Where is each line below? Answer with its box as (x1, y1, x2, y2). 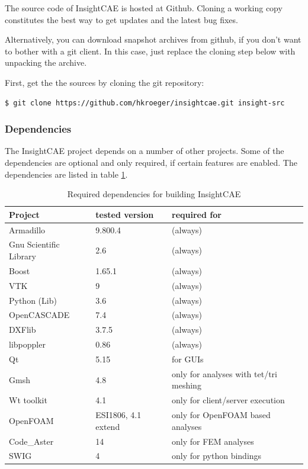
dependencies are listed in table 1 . (5, 168, 128, 180)
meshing (172, 379, 201, 391)
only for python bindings (172, 449, 262, 462)
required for (172, 208, 222, 220)
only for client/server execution (172, 394, 285, 406)
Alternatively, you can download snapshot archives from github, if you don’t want (5, 33, 301, 46)
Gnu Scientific (9, 238, 60, 250)
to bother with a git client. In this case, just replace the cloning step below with (5, 44, 296, 57)
